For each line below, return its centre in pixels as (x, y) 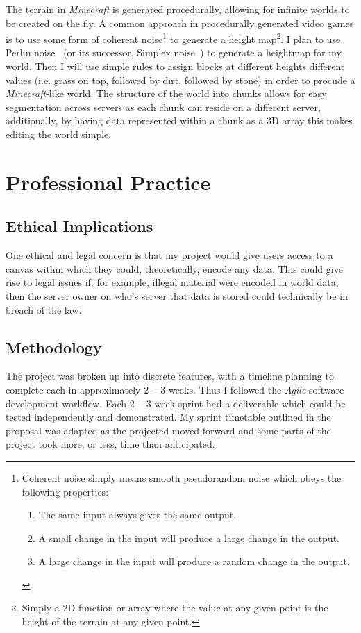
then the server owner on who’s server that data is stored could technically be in (177, 295)
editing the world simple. (59, 134)
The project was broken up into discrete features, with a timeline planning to (170, 376)
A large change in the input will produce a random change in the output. (194, 561)
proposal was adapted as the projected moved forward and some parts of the (168, 430)
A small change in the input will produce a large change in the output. (189, 538)
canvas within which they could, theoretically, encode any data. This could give (174, 268)
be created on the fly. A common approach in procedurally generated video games (180, 23)
